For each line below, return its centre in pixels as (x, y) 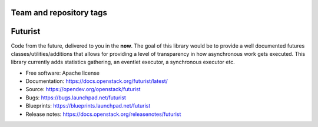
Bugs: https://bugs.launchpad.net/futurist (76, 98)
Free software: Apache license (63, 73)
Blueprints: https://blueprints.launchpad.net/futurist (88, 106)
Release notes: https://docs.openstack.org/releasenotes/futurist (103, 114)
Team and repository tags (59, 13)
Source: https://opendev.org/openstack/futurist (83, 89)
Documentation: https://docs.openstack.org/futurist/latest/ (97, 81)
